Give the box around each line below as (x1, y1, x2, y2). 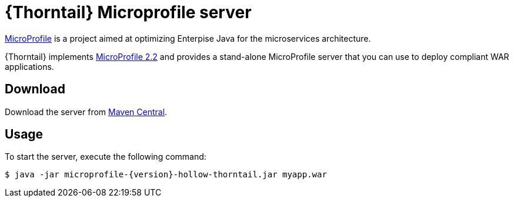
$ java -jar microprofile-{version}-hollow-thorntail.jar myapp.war (5, 170, 327, 180)
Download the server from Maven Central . (5, 106, 168, 117)
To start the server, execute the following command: (5, 151, 206, 162)
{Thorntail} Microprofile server (5, 2, 252, 22)
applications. (5, 61, 54, 72)
